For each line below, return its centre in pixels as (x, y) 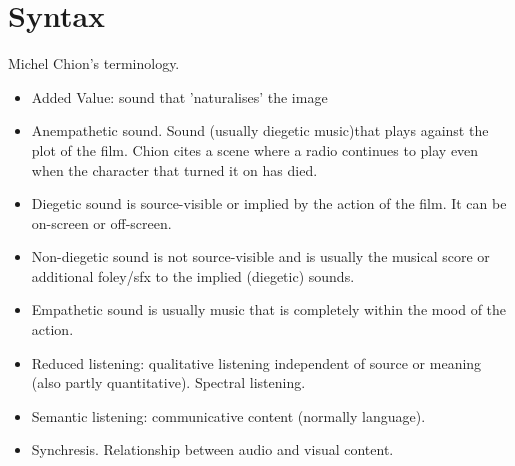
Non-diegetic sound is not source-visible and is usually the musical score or (260, 256)
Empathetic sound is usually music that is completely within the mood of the (269, 309)
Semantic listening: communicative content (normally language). (228, 415)
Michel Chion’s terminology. (94, 63)
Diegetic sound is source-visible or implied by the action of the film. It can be (269, 203)
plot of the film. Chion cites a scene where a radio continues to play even (255, 149)
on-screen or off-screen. (101, 222)
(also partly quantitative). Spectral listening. (168, 382)
